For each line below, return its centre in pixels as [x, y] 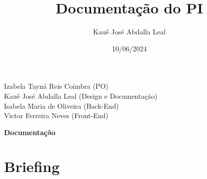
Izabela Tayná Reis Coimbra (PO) [56, 86]
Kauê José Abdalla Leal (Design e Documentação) [81, 95]
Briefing [32, 166]
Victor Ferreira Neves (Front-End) [56, 115]
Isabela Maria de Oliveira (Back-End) [61, 105]
